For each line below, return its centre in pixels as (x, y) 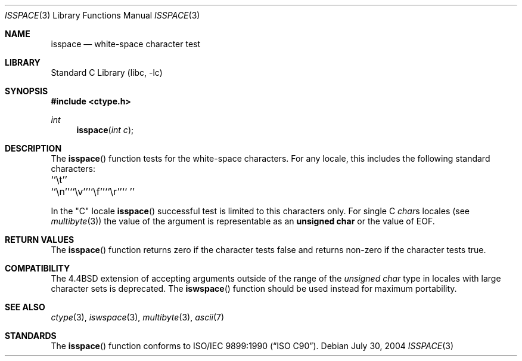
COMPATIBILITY (38, 268)
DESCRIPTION (33, 148)
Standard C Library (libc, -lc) (107, 72)
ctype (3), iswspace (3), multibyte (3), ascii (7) (138, 317)
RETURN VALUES (40, 240)
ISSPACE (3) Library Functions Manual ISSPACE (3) (102, 15)
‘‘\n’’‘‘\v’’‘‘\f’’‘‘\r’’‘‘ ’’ (93, 192)
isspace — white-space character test (126, 44)
